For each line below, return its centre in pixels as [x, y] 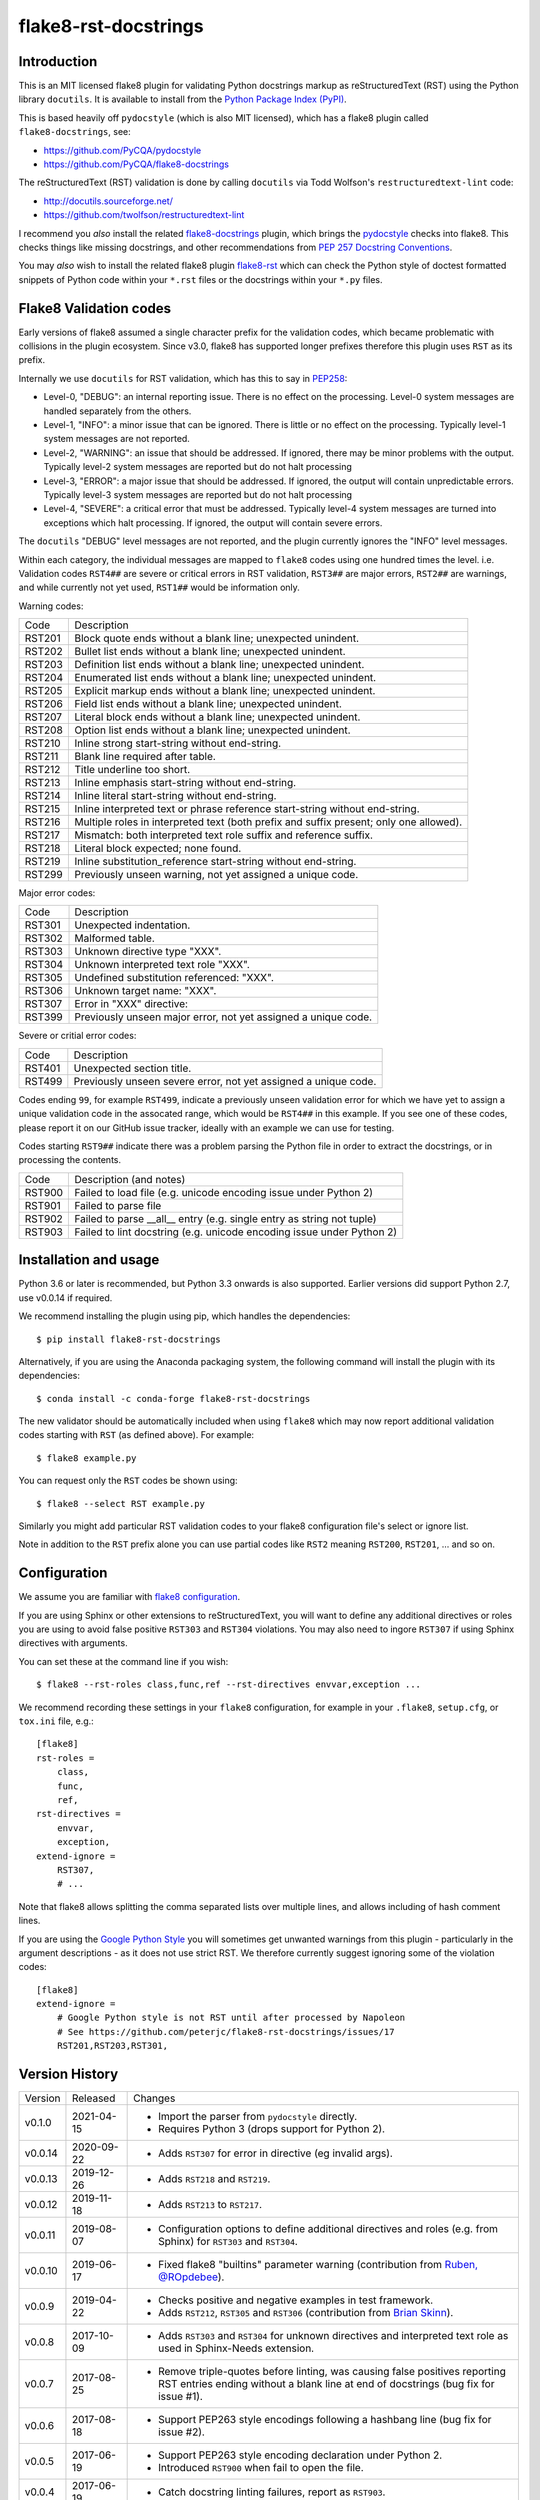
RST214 [43, 796]
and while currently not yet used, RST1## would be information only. [159, 587]
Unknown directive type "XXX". [148, 952]
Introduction [58, 61]
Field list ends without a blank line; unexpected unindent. [208, 704]
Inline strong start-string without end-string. [178, 743]
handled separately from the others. [117, 411]
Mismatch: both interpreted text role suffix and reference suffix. [224, 835]
